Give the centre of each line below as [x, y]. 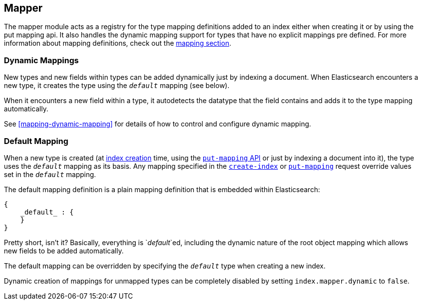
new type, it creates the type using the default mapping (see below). [117, 86]
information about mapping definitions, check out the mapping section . [118, 43]
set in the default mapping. [50, 174]
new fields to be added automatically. [64, 250]
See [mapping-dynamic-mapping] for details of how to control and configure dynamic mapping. [158, 124]
